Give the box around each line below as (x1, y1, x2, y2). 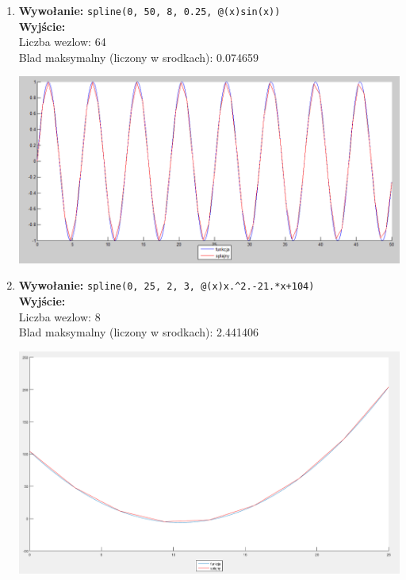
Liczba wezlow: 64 (18, 33, 106, 50)
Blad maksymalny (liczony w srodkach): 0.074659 (18, 48, 259, 65)
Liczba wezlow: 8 (18, 308, 101, 325)
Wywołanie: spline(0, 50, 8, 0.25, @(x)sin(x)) (18, 2, 281, 18)
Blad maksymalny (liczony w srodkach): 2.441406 (18, 324, 259, 340)
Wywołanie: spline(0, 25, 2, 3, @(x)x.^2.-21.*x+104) (18, 277, 315, 294)
